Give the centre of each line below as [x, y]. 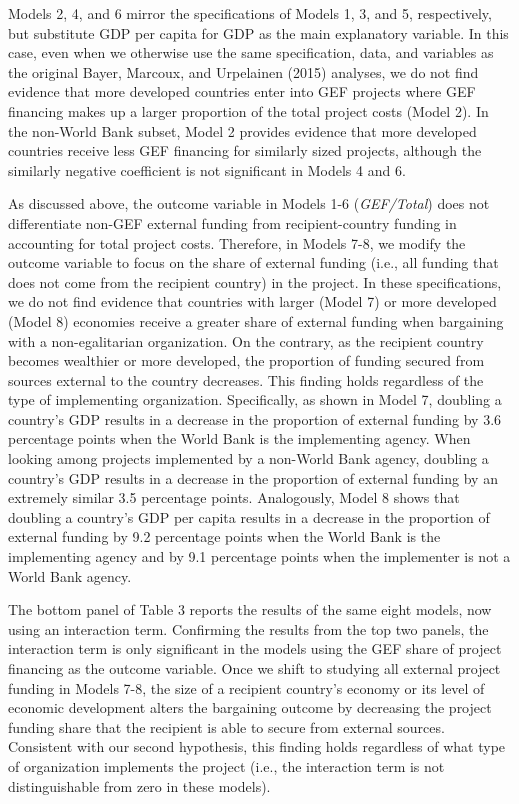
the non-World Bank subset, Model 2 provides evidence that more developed [242, 130]
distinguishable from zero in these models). [139, 785]
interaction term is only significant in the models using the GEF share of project [255, 648]
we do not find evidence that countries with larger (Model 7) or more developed [252, 301]
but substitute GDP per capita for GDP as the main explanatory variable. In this [258, 32]
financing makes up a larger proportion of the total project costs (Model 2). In [248, 110]
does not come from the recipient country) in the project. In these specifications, [255, 281]
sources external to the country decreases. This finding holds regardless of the [246, 379]
